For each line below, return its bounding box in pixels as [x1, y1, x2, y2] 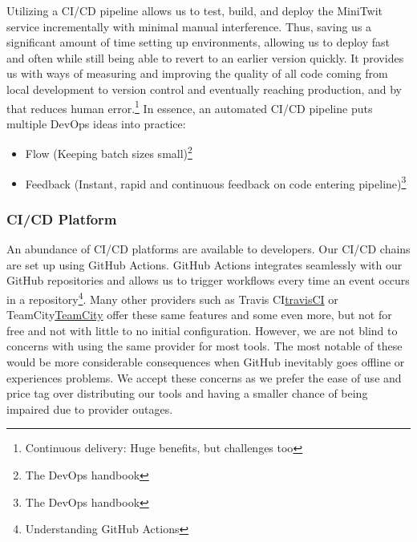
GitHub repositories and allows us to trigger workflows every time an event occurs [6, 272, 410, 289]
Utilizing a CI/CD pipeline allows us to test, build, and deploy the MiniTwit [6, 2, 383, 18]
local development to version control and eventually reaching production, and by [6, 80, 402, 97]
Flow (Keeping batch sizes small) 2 [25, 143, 192, 162]
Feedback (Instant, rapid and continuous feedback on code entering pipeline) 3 [25, 172, 407, 192]
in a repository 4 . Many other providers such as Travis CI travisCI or [6, 288, 338, 307]
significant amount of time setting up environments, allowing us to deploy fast [6, 34, 390, 51]
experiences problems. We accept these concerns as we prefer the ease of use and [6, 369, 402, 386]
